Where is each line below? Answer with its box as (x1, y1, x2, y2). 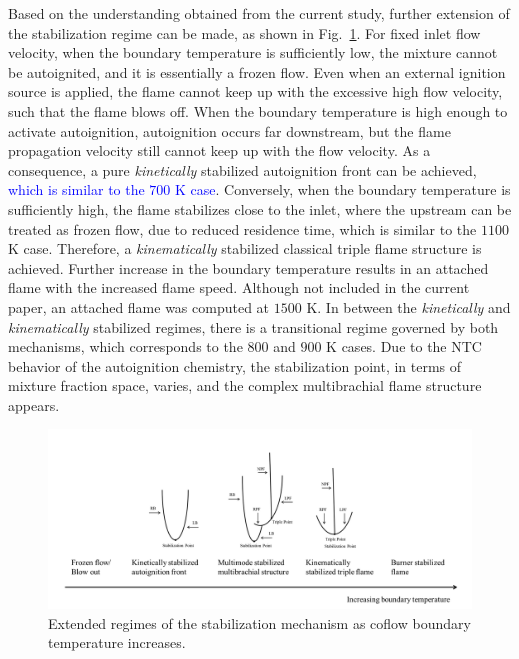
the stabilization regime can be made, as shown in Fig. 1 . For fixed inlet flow (8, 22, 481, 43)
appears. (8, 394, 60, 415)
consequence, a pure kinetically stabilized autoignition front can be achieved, (8, 159, 477, 180)
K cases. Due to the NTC (326, 336, 482, 357)
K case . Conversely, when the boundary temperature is (175, 179, 511, 200)
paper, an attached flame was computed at (8, 296, 270, 317)
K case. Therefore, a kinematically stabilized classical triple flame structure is (8, 238, 482, 259)
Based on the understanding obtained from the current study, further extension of (8, 3, 510, 23)
